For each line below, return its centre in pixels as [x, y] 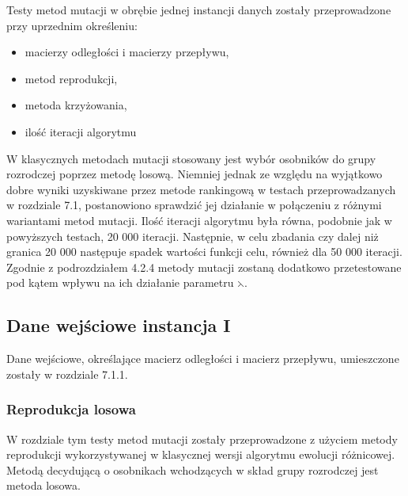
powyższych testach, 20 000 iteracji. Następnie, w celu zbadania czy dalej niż [193, 236]
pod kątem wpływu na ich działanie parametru [120, 282]
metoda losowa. [43, 485]
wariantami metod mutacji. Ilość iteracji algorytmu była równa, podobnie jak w [199, 220]
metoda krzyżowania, [76, 105]
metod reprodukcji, [71, 78]
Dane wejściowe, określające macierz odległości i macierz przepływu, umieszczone [203, 359]
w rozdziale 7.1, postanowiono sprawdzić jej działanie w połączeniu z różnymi [194, 205]
